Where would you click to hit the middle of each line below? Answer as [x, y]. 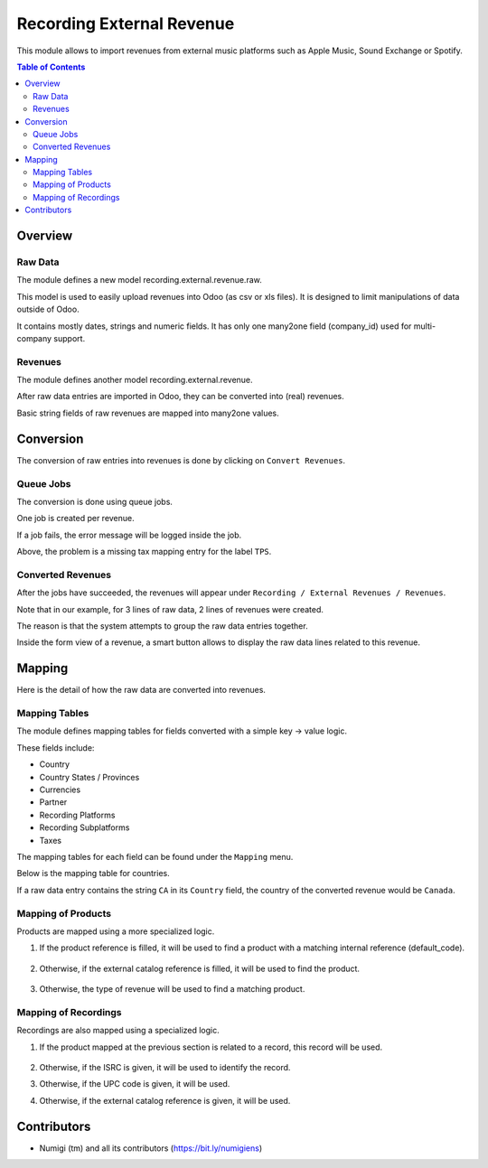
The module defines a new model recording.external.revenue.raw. [139, 280]
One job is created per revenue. [75, 519]
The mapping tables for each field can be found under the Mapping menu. [155, 856]
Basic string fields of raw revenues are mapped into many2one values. [148, 413]
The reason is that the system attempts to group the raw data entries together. [162, 626]
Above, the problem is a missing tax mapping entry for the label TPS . [144, 552]
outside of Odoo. [48, 309]
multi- [425, 326]
